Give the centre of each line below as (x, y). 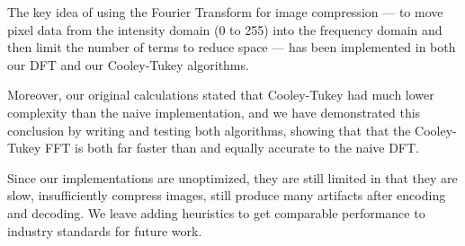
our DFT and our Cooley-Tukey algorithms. (128, 64)
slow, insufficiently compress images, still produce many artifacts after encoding (227, 195)
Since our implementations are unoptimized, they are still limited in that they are (232, 177)
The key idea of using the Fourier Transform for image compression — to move (225, 12)
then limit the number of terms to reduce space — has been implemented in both (232, 47)
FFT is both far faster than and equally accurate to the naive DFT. (232, 148)
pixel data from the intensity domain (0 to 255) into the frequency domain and (225, 29)
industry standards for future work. (105, 230)
